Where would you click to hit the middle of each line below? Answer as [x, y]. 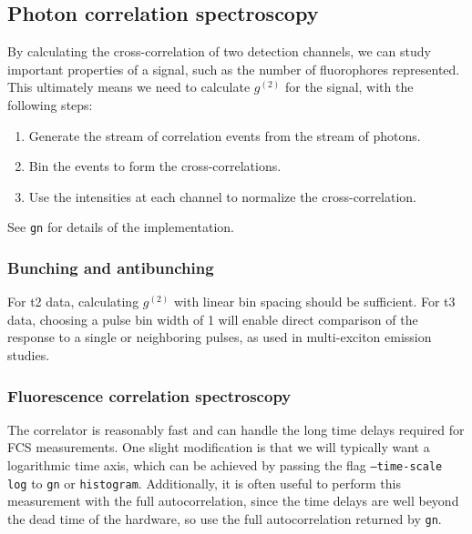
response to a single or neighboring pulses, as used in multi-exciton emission [220, 337]
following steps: [50, 104]
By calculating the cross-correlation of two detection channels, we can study [219, 51]
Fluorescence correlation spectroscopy [149, 395]
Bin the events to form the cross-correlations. [155, 166]
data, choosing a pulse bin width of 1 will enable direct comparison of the [213, 319]
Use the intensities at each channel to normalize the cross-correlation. [222, 196]
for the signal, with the [349, 87]
